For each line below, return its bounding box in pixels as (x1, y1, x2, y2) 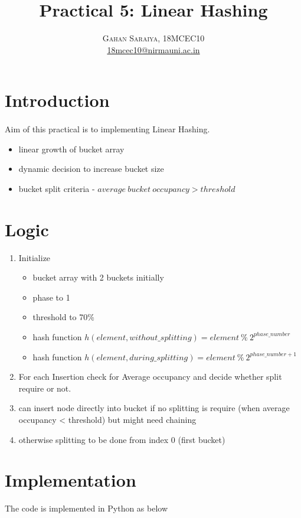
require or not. (18, 382, 71, 394)
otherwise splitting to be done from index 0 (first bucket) (18, 433, 225, 445)
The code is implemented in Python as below (5, 502, 168, 514)
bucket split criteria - (18, 182, 95, 194)
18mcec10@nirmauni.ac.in (107, 43, 200, 56)
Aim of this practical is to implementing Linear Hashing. (5, 123, 210, 135)
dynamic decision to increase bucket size (18, 162, 164, 175)
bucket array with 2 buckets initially (32, 271, 164, 284)
